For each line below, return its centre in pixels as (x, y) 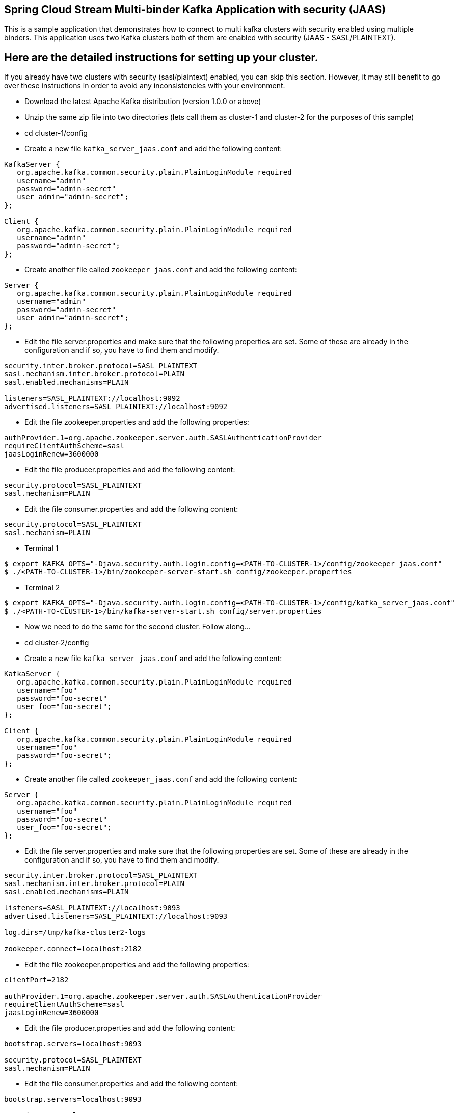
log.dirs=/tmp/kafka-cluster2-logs (75, 933)
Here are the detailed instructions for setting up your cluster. (161, 57)
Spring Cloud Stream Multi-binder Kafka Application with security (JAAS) (195, 9)
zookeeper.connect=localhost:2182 (73, 949)
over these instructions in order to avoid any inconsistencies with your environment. (145, 86)
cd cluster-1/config (56, 133)
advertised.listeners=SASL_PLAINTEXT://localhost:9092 (116, 407)
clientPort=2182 (36, 980)
